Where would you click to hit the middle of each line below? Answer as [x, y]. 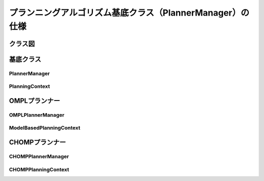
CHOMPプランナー [37, 142]
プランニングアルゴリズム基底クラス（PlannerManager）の [129, 13]
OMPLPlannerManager [37, 115]
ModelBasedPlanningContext [45, 128]
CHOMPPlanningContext [39, 169]
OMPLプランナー [35, 101]
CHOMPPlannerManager [39, 157]
